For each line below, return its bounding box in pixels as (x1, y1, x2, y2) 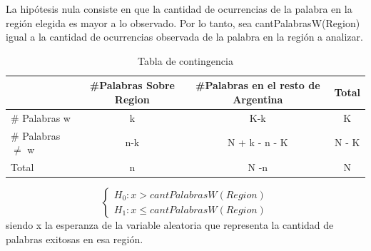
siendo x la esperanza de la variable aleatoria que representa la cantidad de (6, 217, 334, 232)
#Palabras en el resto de (195, 78, 320, 93)
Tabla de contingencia (138, 53, 233, 68)
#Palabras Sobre (89, 78, 175, 93)
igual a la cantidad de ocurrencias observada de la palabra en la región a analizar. (6, 29, 363, 44)
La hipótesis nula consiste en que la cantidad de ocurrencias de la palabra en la (6, 1, 352, 16)
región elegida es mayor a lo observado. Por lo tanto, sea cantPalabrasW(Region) (6, 15, 360, 30)
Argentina (233, 91, 283, 106)
